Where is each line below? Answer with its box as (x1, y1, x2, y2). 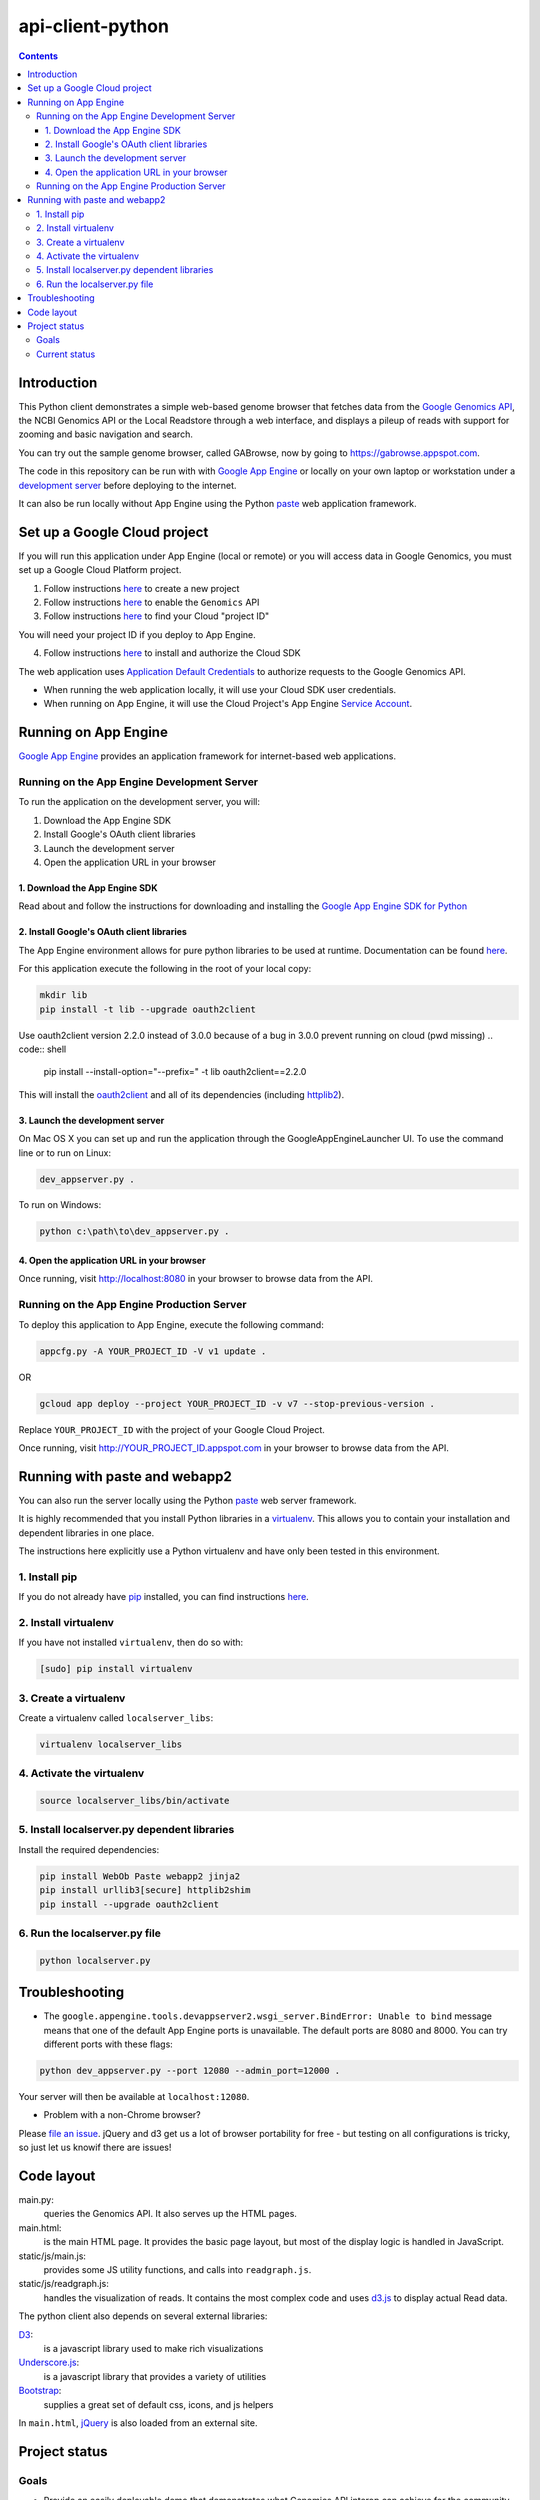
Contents (18, 50, 59, 62)
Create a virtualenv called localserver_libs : (18, 1712, 214, 1724)
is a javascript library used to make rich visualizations (43, 2343, 264, 2354)
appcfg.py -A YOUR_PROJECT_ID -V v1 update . (39, 1345, 267, 1357)
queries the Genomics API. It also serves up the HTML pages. (43, 2208, 297, 2220)
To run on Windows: (18, 1199, 102, 1211)
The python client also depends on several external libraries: (18, 2310, 268, 2322)
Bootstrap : (18, 2385, 62, 2397)
